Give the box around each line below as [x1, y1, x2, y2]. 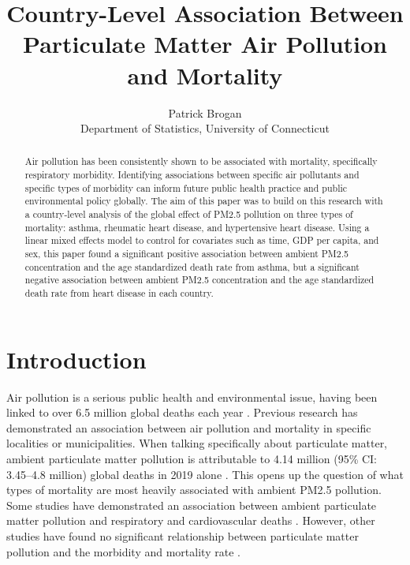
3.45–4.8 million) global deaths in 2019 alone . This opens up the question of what [6, 466, 404, 482]
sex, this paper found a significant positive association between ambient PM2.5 [24, 247, 348, 260]
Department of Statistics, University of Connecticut [80, 120, 330, 137]
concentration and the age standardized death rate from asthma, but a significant [24, 260, 360, 273]
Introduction [6, 342, 147, 375]
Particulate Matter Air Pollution [23, 28, 387, 60]
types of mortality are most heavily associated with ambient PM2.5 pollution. [6, 481, 382, 498]
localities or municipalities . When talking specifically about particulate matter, [6, 435, 388, 451]
